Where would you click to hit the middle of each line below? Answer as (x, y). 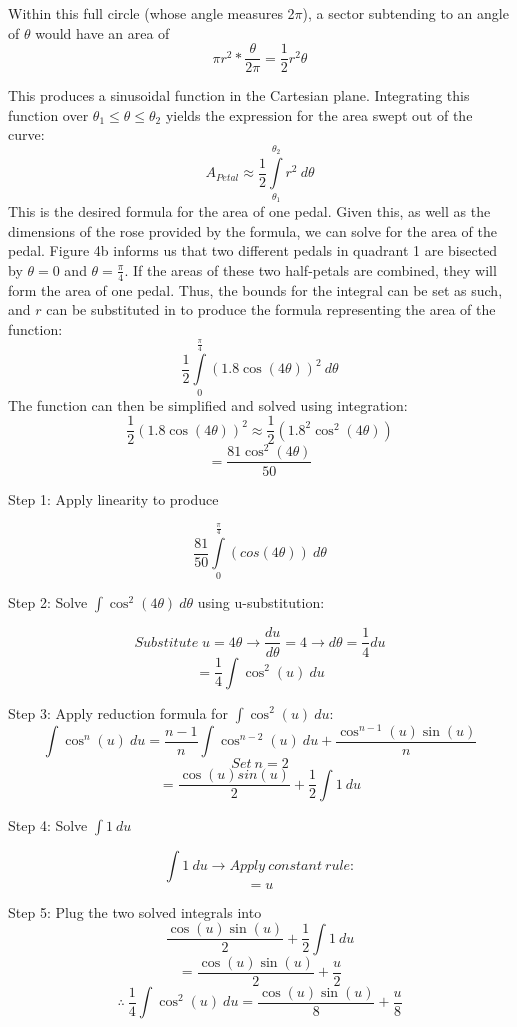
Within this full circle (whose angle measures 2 (151, 13)
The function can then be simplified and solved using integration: (208, 404)
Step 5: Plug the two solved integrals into (135, 911)
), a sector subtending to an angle (405, 13)
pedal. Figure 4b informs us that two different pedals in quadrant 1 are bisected (253, 250)
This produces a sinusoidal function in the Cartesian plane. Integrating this (239, 95)
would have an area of (102, 32)
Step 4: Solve (48, 824)
